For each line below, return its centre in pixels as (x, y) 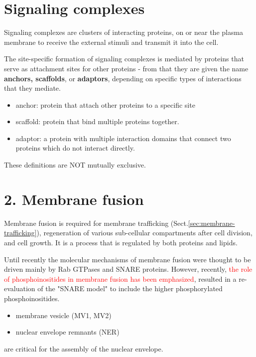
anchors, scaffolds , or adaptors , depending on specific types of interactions (123, 78)
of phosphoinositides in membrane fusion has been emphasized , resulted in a (120, 278)
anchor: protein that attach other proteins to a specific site (105, 104)
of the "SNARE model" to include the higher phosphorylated (130, 288)
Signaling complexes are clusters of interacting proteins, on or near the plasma (124, 32)
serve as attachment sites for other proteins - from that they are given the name (126, 68)
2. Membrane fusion (74, 199)
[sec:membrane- (211, 223)
